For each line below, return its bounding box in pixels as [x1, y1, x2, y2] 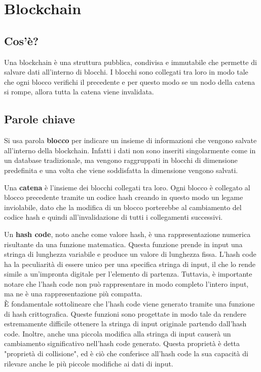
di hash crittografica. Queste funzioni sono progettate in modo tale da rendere [4, 308, 247, 319]
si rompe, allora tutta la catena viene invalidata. [4, 86, 154, 97]
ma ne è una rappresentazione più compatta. [4, 288, 142, 299]
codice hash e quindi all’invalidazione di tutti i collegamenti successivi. [4, 212, 223, 222]
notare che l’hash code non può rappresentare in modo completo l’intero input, [4, 278, 249, 289]
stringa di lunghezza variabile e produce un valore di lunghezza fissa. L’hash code [4, 249, 256, 259]
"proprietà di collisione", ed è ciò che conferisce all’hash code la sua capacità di [4, 348, 248, 359]
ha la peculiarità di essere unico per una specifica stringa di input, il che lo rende [4, 258, 255, 269]
